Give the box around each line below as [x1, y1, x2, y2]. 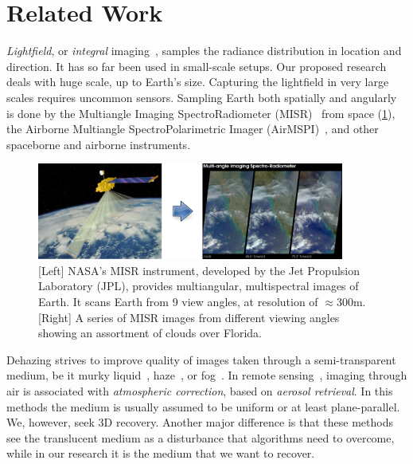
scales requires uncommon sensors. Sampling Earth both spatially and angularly [6, 88, 397, 105]
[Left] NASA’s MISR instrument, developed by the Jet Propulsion [38, 261, 360, 278]
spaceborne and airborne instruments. [6, 136, 191, 152]
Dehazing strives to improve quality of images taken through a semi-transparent [6, 351, 396, 368]
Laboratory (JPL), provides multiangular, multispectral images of [38, 277, 359, 294]
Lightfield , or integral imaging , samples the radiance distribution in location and [6, 42, 402, 59]
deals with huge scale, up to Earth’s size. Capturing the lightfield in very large [6, 73, 389, 90]
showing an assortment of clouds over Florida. [38, 324, 263, 341]
